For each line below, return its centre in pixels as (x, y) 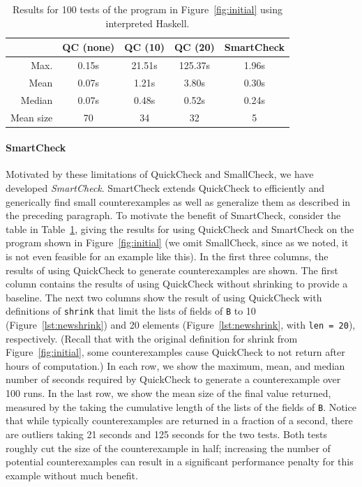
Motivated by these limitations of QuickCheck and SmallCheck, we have (160, 174)
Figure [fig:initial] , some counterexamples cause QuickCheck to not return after (175, 352)
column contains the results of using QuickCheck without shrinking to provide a (177, 284)
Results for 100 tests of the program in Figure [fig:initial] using (148, 9)
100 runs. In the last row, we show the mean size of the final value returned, (168, 393)
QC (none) (89, 47)
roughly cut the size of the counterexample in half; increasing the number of (168, 448)
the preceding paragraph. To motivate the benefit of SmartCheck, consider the (173, 215)
